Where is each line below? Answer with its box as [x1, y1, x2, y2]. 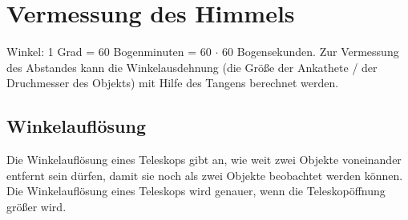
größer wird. [6, 198, 67, 214]
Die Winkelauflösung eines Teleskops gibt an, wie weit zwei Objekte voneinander [6, 151, 402, 168]
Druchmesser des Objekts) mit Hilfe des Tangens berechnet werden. [6, 74, 339, 91]
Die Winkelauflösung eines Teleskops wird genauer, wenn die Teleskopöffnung [6, 182, 386, 199]
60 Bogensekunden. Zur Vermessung [222, 43, 399, 60]
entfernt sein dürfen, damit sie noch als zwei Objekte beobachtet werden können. [6, 166, 403, 183]
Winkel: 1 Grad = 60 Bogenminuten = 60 [6, 43, 212, 60]
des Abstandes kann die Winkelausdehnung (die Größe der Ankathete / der [6, 58, 378, 75]
